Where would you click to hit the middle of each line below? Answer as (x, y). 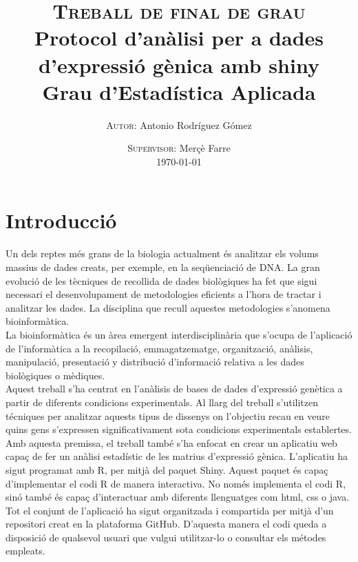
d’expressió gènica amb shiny (179, 64)
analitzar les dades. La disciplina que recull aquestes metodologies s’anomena (168, 307)
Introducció (61, 220)
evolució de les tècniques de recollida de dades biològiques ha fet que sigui (161, 280)
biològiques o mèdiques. (55, 375)
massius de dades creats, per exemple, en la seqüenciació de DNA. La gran (163, 267)
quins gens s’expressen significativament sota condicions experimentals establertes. (179, 429)
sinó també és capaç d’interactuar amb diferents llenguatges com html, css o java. (178, 497)
